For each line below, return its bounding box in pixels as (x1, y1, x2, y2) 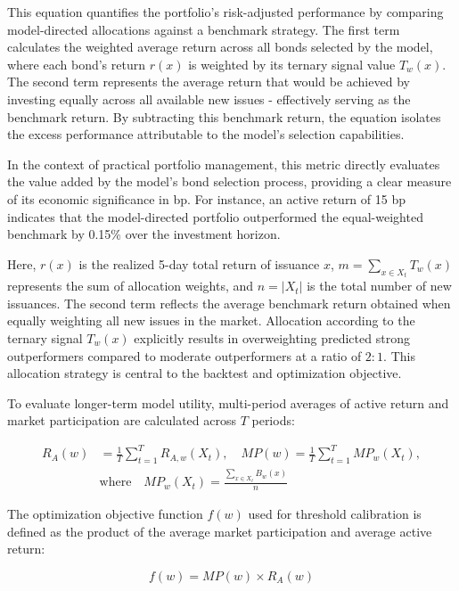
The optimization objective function (7, 505, 203, 523)
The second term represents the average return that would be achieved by (7, 72, 410, 91)
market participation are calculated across (7, 411, 236, 430)
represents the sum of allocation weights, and (7, 276, 254, 295)
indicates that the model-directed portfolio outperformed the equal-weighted (7, 207, 423, 226)
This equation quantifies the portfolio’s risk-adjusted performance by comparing (7, 3, 444, 21)
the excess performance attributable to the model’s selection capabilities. (7, 125, 405, 144)
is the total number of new (307, 276, 452, 295)
